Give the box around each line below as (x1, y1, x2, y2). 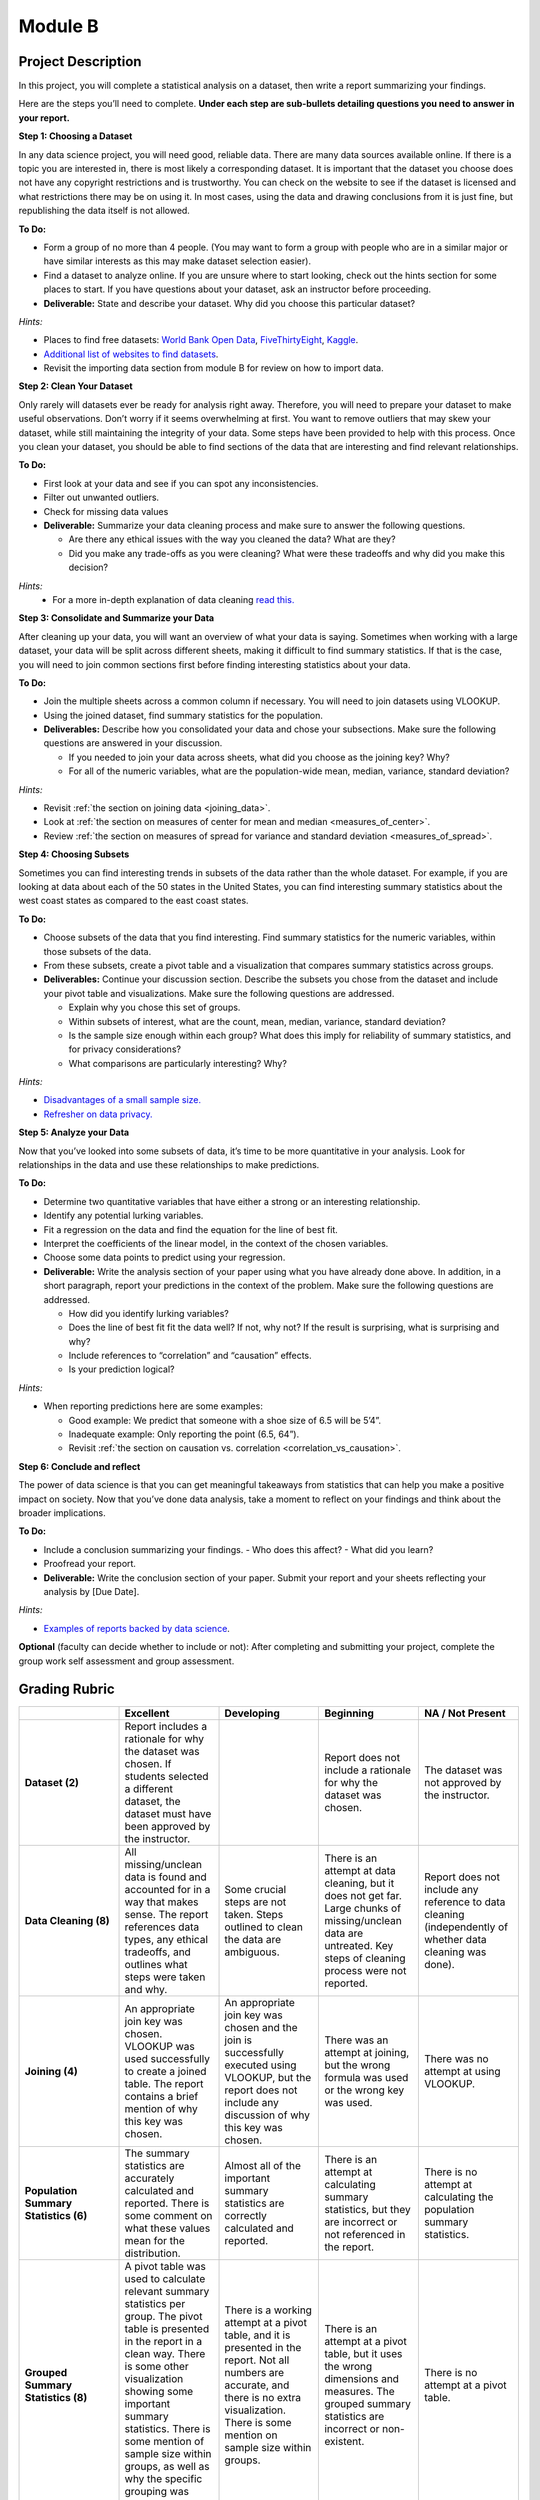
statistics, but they (324, 2203, 411, 2217)
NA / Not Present (423, 1706, 506, 1720)
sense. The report (124, 1908, 209, 1922)
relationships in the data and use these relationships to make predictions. (18, 1159, 320, 1171)
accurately (124, 2171, 175, 2185)
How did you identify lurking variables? (68, 1307, 229, 1319)
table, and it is (224, 2328, 291, 2342)
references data (124, 1920, 200, 1934)
